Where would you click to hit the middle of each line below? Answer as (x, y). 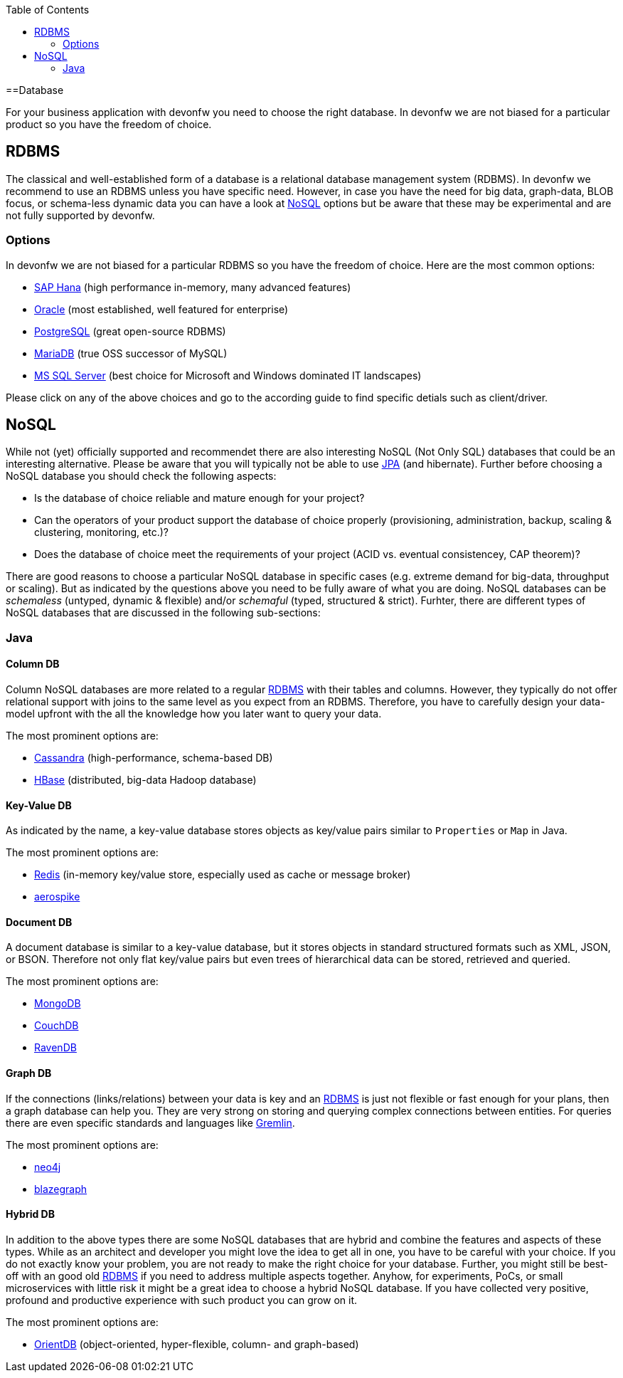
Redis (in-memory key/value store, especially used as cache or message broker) (223, 875)
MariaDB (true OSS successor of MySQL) (131, 353)
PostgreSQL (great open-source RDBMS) (130, 331)
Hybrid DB (30, 1214)
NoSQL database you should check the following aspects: (141, 476)
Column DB (33, 664)
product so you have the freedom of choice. (109, 124)
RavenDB (55, 1048)
